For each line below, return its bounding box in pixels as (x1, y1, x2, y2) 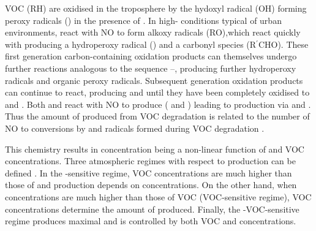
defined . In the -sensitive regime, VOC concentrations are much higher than (5, 166, 292, 179)
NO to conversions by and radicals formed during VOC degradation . (5, 121, 265, 134)
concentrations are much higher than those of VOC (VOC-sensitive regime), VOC (5, 190, 312, 203)
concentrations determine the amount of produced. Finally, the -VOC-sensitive (5, 202, 299, 215)
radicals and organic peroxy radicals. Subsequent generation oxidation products (5, 74, 303, 86)
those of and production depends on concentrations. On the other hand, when (5, 178, 297, 191)
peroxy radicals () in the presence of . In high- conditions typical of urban (5, 13, 282, 26)
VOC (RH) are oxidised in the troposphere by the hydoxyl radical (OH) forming (5, 2, 307, 14)
